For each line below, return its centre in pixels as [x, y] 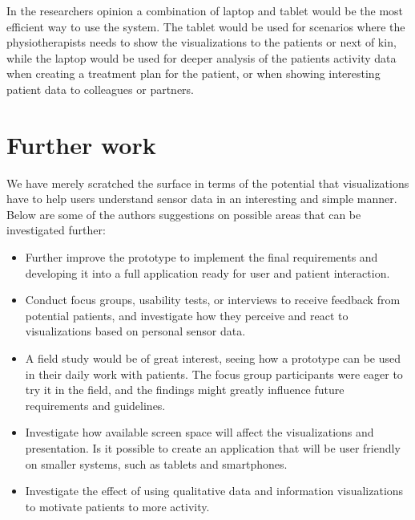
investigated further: [56, 230]
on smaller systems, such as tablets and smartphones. [156, 463]
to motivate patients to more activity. [117, 506]
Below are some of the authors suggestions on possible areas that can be [184, 214]
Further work [81, 144]
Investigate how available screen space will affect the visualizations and [199, 432]
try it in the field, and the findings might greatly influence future [185, 390]
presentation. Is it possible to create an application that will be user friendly [213, 448]
